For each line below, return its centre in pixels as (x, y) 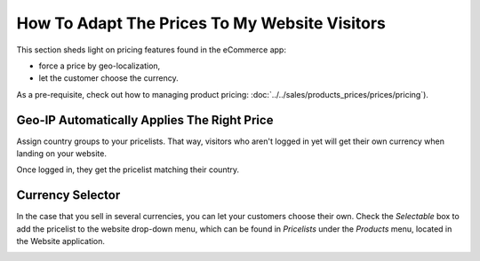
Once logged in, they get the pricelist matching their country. (128, 170)
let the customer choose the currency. (108, 78)
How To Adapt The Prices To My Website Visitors (201, 23)
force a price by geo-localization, (100, 66)
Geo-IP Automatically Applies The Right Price (145, 120)
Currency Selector (68, 195)
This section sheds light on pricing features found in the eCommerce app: (151, 50)
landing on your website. (61, 154)
